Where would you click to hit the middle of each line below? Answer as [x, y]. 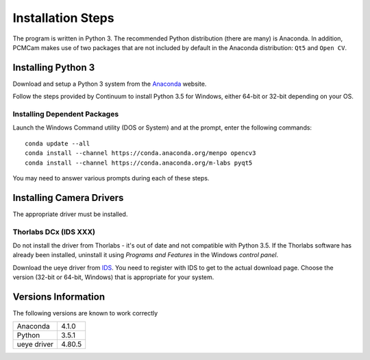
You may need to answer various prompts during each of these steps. [111, 178]
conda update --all [58, 143]
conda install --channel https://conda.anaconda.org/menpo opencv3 [140, 153]
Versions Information [59, 297]
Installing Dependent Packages [66, 114]
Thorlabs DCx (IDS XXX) [54, 232]
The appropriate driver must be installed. [70, 214]
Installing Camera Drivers [68, 198]
